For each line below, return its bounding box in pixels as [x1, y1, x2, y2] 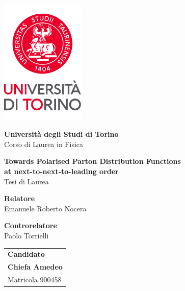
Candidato [8, 249, 45, 259]
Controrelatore [4, 220, 57, 231]
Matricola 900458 [8, 274, 62, 284]
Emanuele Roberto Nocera [4, 203, 87, 213]
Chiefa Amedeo [8, 261, 63, 272]
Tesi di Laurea [4, 176, 49, 186]
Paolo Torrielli [4, 230, 49, 240]
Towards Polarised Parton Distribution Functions [4, 156, 181, 166]
